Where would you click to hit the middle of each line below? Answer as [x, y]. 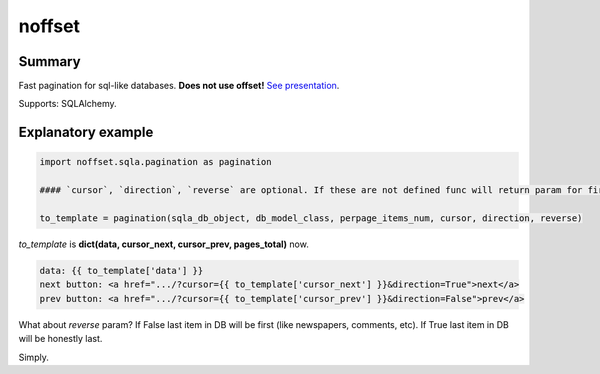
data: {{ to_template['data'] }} [121, 270]
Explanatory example [86, 132]
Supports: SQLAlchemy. [67, 104]
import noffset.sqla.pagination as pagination [155, 162]
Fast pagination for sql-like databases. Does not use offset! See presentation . [179, 86]
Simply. [33, 357]
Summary [49, 61]
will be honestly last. [60, 339]
